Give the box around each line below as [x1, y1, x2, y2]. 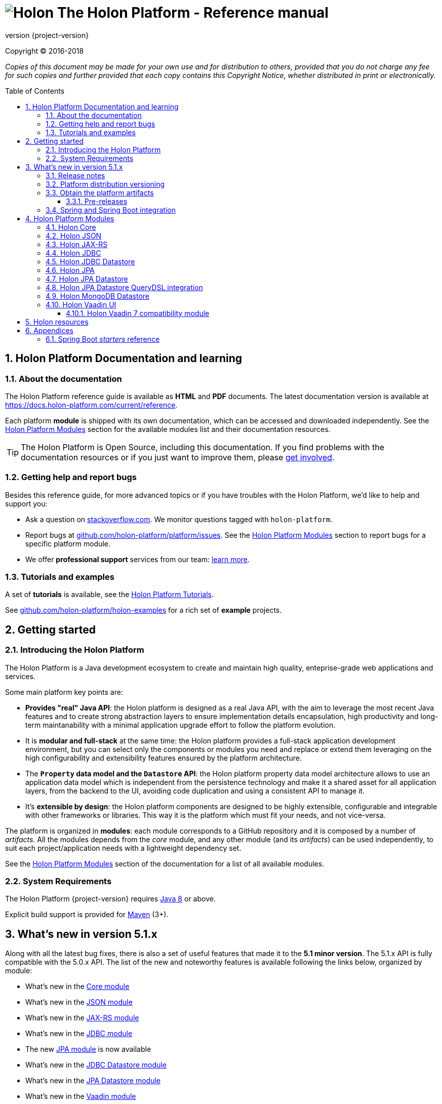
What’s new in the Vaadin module [25, 1092, 136, 1101]
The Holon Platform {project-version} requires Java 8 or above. [5, 894, 216, 903]
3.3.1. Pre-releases [66, 196, 128, 206]
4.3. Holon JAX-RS [46, 240, 108, 249]
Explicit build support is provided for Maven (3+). [5, 910, 169, 919]
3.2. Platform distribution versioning [46, 179, 165, 188]
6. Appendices [25, 326, 73, 335]
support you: [5, 499, 48, 508]
